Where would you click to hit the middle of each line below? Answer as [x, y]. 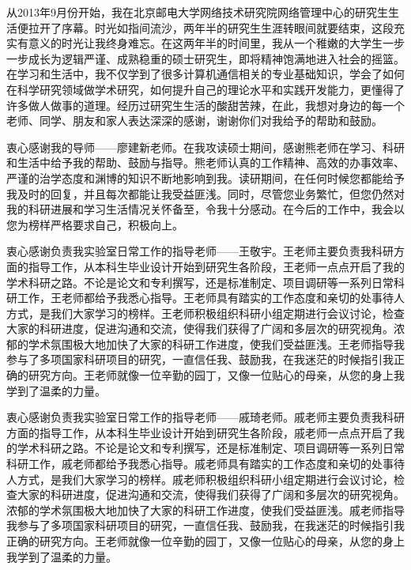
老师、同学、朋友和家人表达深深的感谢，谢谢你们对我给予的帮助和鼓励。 [194, 121]
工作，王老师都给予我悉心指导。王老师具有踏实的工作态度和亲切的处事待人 [211, 298]
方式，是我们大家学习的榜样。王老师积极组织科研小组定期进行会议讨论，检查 [205, 313]
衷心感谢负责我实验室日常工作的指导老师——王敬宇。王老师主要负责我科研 [200, 251]
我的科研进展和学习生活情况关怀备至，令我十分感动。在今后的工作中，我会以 [205, 209]
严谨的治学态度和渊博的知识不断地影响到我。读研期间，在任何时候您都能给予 [205, 177]
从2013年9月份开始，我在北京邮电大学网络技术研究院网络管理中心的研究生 [197, 12]
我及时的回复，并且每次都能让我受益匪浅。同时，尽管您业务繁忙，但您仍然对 [205, 193]
